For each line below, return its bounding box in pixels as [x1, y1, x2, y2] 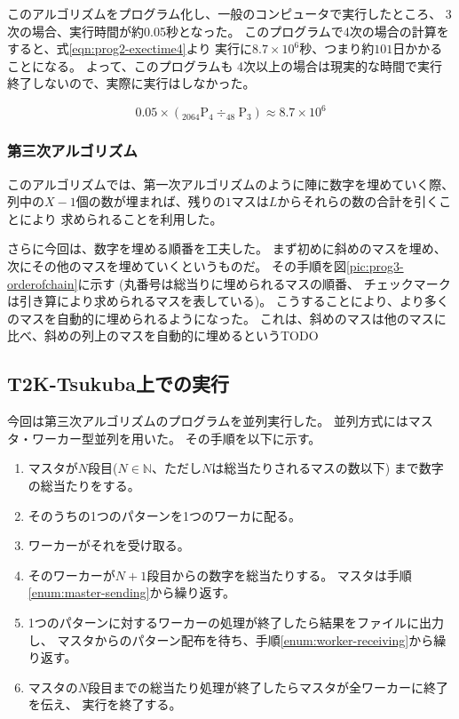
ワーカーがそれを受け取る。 [28, 536, 190, 555]
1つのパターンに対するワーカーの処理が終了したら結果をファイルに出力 [28, 612, 445, 631]
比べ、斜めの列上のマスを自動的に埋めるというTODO [7, 326, 319, 345]
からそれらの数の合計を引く [277, 192, 439, 211]
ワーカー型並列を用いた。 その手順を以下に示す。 [31, 428, 321, 447]
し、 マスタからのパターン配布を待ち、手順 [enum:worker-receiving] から [28, 630, 434, 649]
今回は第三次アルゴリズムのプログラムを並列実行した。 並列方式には [7, 411, 408, 430]
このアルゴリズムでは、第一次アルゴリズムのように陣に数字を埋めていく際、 [7, 174, 455, 193]
